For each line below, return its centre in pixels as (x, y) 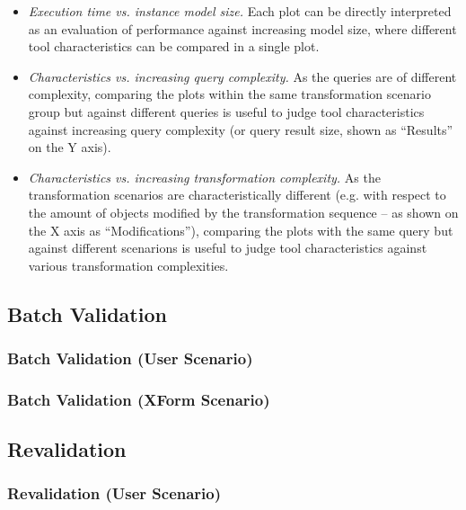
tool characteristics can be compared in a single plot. (174, 46)
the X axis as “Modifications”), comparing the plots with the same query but (241, 230)
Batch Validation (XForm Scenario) (139, 399)
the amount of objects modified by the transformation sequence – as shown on (243, 212)
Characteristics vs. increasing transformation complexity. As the (204, 177)
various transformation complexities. (128, 265)
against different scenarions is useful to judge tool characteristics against (228, 248)
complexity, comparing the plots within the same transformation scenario (229, 94)
